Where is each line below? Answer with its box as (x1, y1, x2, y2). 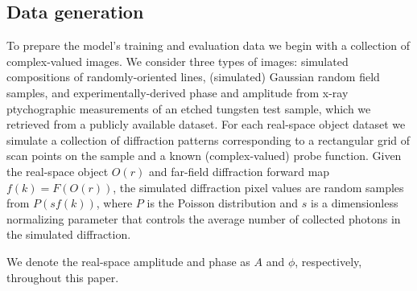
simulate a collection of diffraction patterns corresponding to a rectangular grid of (6, 131, 411, 148)
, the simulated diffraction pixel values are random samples (113, 178, 404, 195)
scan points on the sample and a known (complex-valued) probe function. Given (6, 147, 402, 164)
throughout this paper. (6, 268, 119, 285)
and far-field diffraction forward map (148, 162, 330, 179)
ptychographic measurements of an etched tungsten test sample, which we (6, 100, 371, 117)
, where (96, 195, 133, 211)
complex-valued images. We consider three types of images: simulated (6, 52, 349, 69)
